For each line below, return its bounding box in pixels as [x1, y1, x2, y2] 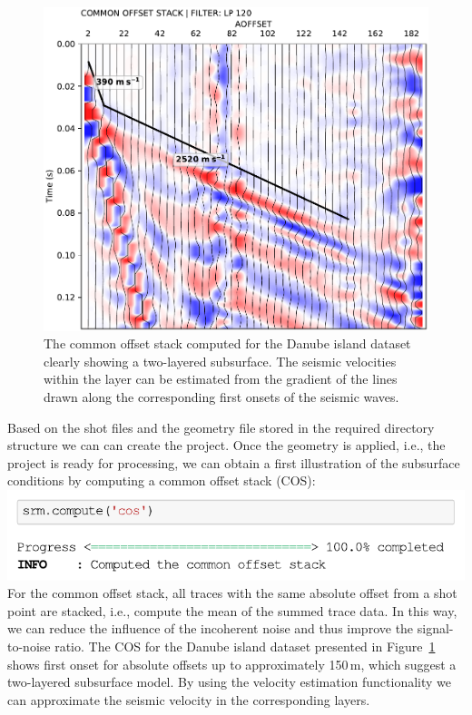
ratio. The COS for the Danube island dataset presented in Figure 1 [54, 636, 436, 655]
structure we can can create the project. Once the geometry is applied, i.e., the [7, 436, 446, 455]
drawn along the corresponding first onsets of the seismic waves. [44, 387, 399, 406]
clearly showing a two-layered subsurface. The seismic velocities [44, 351, 397, 370]
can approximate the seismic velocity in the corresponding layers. [7, 690, 370, 709]
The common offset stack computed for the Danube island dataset [44, 334, 411, 353]
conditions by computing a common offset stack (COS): [7, 471, 316, 490]
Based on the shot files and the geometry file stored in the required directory [7, 417, 435, 436]
